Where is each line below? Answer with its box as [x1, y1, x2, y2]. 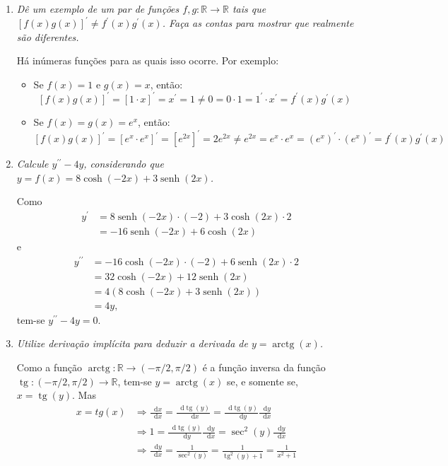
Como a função [16, 359, 82, 374]
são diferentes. [16, 29, 79, 44]
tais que [232, 1, 266, 16]
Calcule [16, 156, 49, 171]
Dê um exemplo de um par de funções [16, 1, 179, 16]
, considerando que [83, 156, 164, 171]
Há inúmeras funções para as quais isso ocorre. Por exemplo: [16, 53, 279, 68]
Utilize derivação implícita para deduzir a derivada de [16, 336, 248, 351]
